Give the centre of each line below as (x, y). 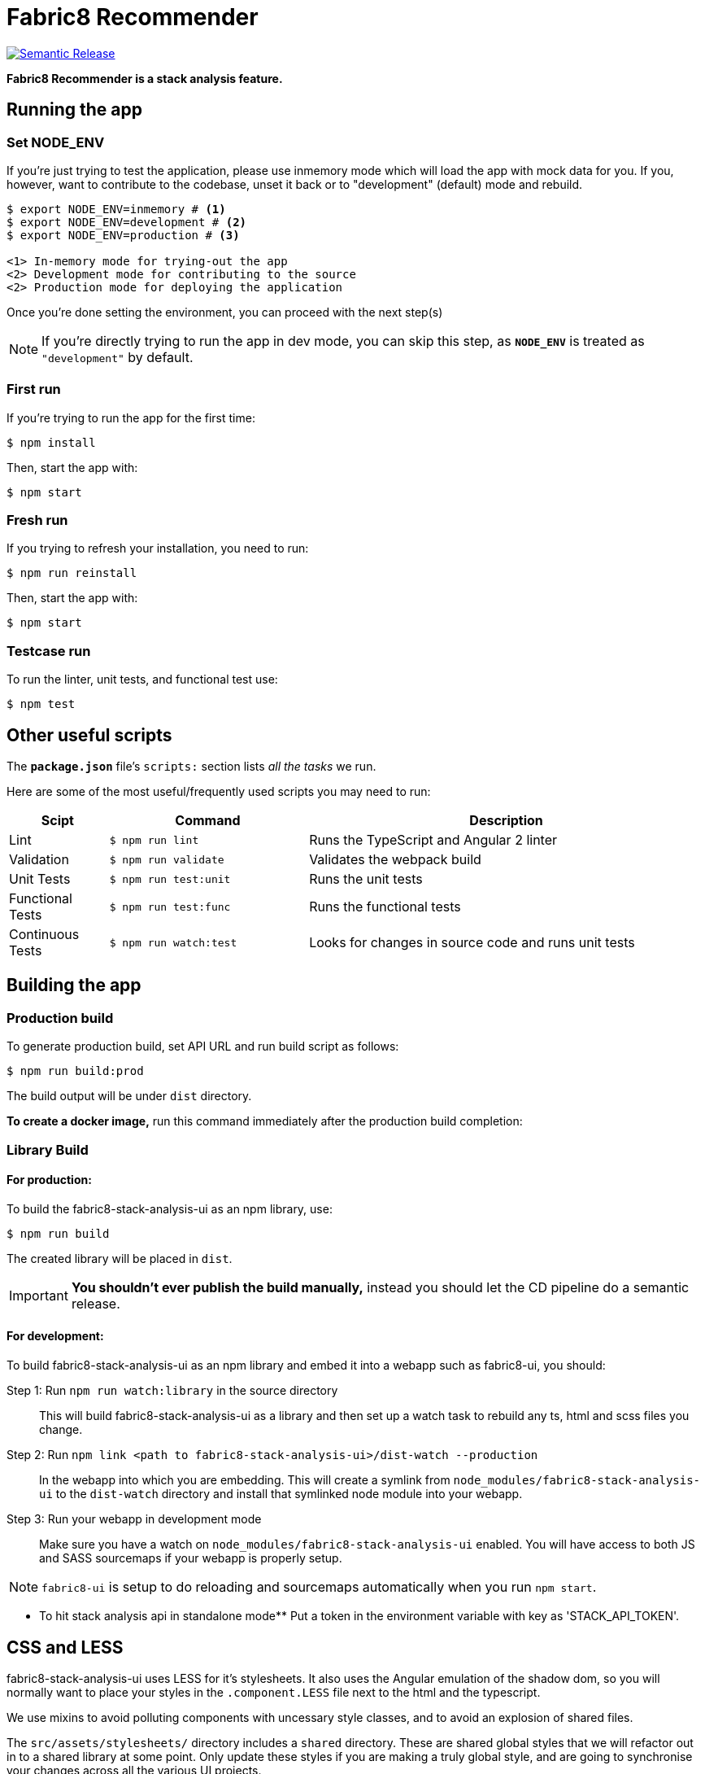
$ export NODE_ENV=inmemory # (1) (116, 209)
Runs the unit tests (366, 879)
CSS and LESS (65, 1647)
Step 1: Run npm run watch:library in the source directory (172, 1391)
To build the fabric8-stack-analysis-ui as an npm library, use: (170, 1208)
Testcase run (49, 651)
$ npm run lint (154, 840)
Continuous (44, 935)
